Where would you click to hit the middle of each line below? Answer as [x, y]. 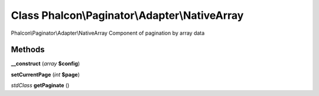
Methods [28, 50]
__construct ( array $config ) [45, 64]
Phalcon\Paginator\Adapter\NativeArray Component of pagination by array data [108, 33]
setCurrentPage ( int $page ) [45, 74]
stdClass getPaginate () [40, 85]
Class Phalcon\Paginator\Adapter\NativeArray [127, 15]
